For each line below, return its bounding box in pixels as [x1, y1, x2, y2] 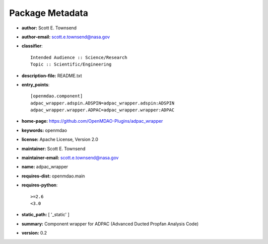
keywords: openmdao [21, 127, 67, 133]
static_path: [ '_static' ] [21, 212, 69, 218]
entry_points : [21, 81, 50, 87]
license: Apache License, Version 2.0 [21, 137, 99, 143]
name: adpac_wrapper [21, 164, 68, 170]
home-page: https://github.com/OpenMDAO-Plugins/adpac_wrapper [21, 118, 163, 124]
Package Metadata [9, 7, 88, 18]
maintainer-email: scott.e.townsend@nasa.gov [21, 155, 119, 161]
